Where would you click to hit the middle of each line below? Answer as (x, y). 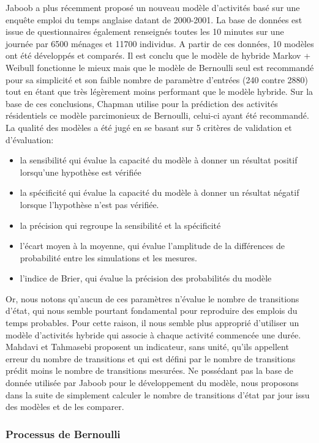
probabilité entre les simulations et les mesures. (108, 257)
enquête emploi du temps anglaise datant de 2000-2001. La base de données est (154, 19)
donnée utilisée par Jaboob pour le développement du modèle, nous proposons (152, 383)
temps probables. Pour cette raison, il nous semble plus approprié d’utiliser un (152, 323)
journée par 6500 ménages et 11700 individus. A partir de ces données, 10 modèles (160, 43)
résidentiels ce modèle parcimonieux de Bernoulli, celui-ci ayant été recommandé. (157, 115)
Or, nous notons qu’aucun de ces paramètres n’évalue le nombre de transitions (152, 298)
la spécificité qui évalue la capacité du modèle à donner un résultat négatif (159, 192)
